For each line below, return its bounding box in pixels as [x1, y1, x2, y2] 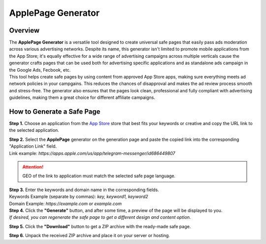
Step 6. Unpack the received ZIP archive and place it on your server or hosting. [9, 233, 170, 239]
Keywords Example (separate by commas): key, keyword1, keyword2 [9, 194, 148, 200]
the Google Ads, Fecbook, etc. [9, 67, 71, 73]
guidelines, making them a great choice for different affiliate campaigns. [9, 94, 155, 101]
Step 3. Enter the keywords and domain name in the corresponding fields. [9, 187, 160, 193]
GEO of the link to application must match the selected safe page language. [22, 173, 176, 179]
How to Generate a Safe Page [9, 108, 100, 116]
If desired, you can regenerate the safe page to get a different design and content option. [9, 214, 191, 220]
